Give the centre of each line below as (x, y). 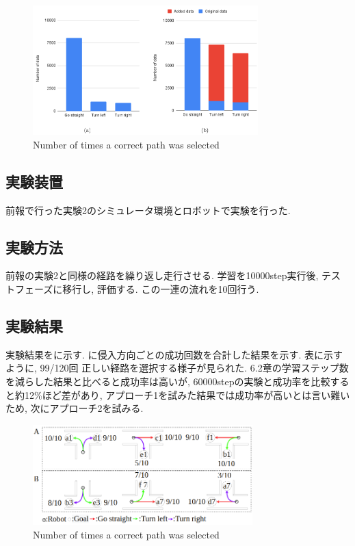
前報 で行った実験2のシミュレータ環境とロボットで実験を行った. (148, 210)
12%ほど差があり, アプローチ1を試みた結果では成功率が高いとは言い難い (187, 394)
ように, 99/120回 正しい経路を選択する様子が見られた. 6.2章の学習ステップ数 (177, 368)
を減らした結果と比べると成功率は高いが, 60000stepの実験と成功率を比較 (168, 381)
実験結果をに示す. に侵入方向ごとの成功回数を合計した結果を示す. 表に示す (174, 354)
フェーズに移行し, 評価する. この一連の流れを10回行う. (137, 288)
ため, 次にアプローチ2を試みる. (75, 408)
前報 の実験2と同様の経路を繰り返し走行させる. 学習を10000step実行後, (162, 275)
